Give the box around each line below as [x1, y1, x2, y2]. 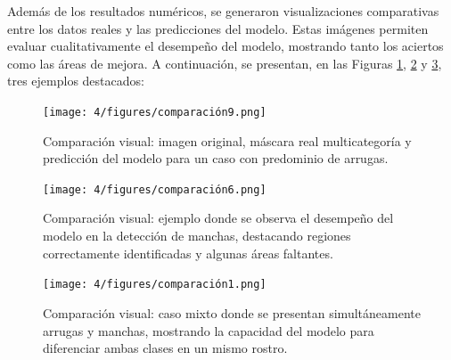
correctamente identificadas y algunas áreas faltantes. [43, 243, 333, 262]
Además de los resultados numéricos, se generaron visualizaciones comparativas [7, 2, 439, 20]
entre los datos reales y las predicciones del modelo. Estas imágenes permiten [7, 19, 429, 37]
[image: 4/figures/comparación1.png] [43, 278, 266, 291]
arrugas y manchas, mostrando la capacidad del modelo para [43, 321, 374, 340]
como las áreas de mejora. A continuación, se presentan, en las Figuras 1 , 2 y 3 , [7, 53, 442, 72]
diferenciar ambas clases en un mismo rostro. [43, 339, 288, 357]
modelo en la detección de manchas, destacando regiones [43, 226, 351, 245]
